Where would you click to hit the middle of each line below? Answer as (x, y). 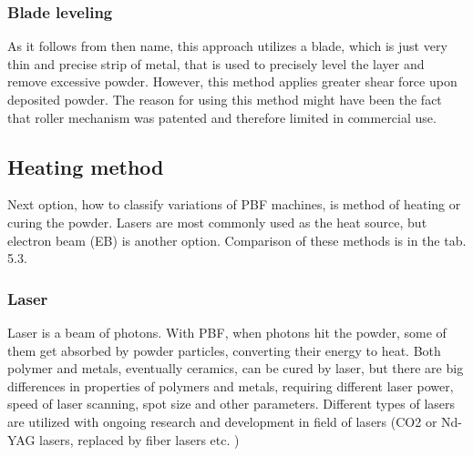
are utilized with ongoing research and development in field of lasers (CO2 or (222, 421)
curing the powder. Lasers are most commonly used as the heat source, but (217, 222)
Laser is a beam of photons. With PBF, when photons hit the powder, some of (227, 332)
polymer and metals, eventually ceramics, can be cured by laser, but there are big (236, 368)
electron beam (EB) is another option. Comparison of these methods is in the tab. (237, 240)
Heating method (86, 166)
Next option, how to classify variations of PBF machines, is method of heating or (234, 204)
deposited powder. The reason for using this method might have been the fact (225, 99)
